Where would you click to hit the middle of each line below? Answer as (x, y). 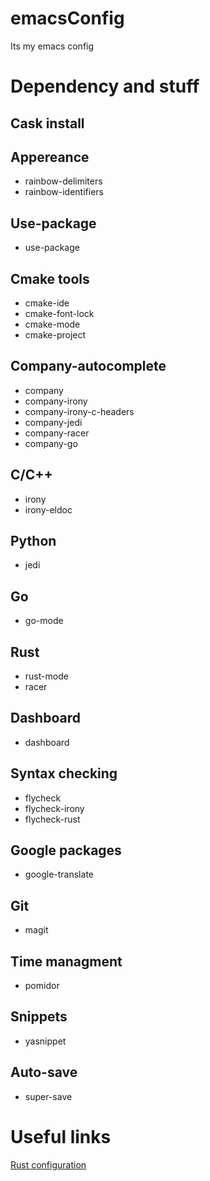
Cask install (47, 123)
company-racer (57, 433)
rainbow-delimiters (63, 181)
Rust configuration (48, 1164)
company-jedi (53, 422)
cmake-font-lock (59, 313)
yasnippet (45, 1041)
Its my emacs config (52, 46)
